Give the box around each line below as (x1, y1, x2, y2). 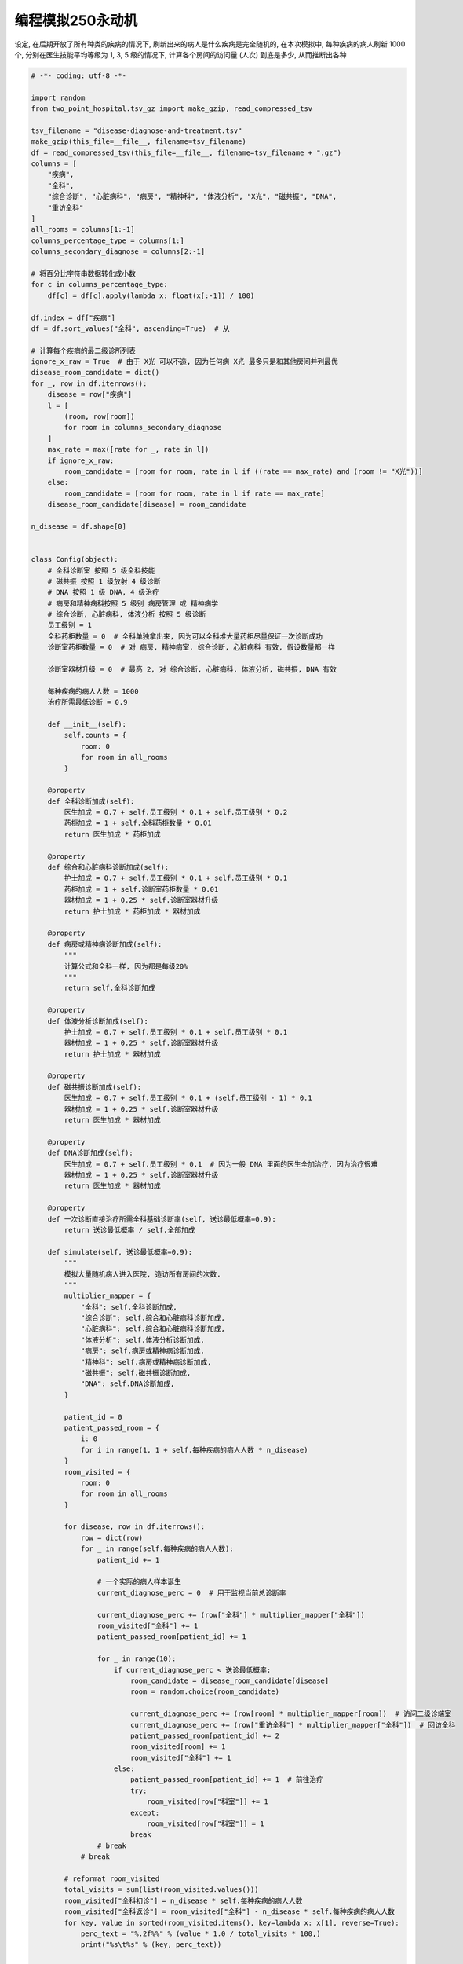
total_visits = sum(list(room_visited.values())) (64, 1885, 259, 1894)
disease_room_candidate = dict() (31, 368, 160, 377)
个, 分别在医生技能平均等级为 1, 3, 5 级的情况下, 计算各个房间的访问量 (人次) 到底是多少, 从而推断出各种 (14, 49, 347, 59)
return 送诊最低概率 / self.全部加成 (64, 1226, 195, 1234)
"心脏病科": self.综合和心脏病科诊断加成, (80, 1325, 226, 1333)
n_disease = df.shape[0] (31, 522, 127, 530)
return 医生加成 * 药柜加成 (64, 830, 161, 838)
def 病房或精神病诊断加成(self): (47, 940, 162, 948)
